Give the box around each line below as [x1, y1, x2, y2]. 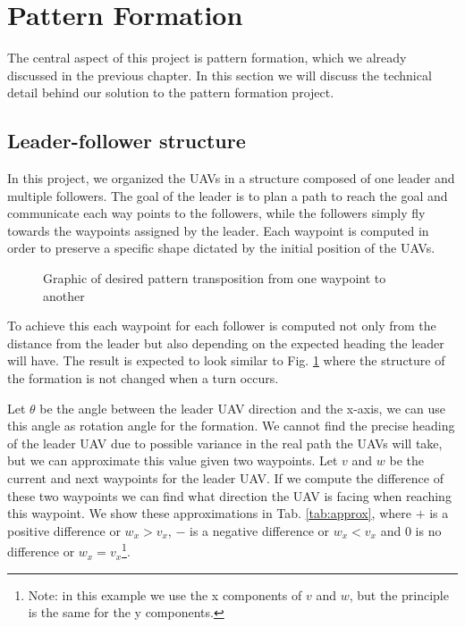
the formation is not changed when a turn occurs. [7, 369, 279, 388]
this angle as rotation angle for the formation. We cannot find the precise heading [7, 416, 455, 435]
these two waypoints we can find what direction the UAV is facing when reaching [7, 486, 452, 505]
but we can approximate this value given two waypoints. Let [7, 451, 338, 470]
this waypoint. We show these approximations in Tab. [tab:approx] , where [7, 504, 411, 522]
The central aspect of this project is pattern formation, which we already [7, 48, 407, 67]
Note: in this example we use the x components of [28, 585, 302, 604]
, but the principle [349, 585, 449, 604]
